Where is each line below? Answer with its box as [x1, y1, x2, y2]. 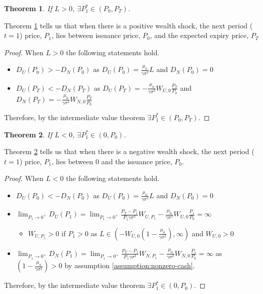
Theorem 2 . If [4, 129, 52, 139]
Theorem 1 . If [4, 3, 52, 13]
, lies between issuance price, [51, 30, 140, 41]
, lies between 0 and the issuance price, [51, 156, 172, 166]
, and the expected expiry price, [149, 30, 249, 41]
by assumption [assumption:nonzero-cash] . [64, 260, 195, 271]
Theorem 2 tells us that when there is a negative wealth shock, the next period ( [4, 146, 254, 157]
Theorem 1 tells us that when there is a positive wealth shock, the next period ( [4, 20, 253, 30]
